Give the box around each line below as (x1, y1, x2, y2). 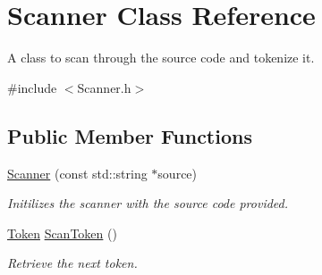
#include (7, 78, 57, 96)
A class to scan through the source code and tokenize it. (7, 48, 315, 67)
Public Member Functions (7, 121, 252, 149)
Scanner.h (77, 78, 131, 96)
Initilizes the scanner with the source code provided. (7, 194, 289, 212)
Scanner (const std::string (7, 163, 148, 182)
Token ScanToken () (7, 223, 117, 242)
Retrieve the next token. (7, 254, 138, 272)
